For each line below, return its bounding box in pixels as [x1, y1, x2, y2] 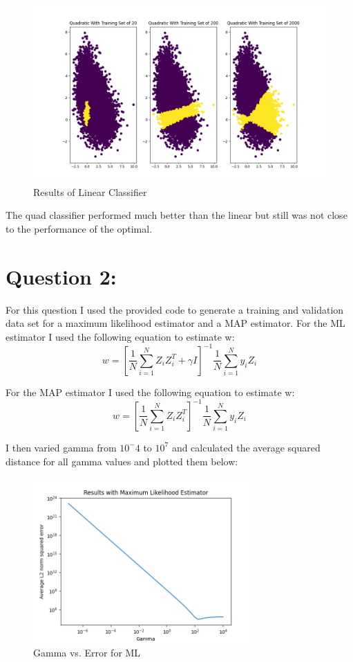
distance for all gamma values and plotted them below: [6, 454, 238, 468]
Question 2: [6, 262, 117, 290]
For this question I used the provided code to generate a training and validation [6, 302, 344, 316]
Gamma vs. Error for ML [33, 645, 141, 660]
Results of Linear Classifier [33, 184, 147, 199]
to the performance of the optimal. [6, 221, 153, 235]
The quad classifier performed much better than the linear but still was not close [6, 208, 347, 222]
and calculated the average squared [171, 440, 321, 454]
